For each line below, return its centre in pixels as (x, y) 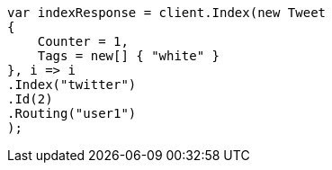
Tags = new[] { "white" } (129, 56)
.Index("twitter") (72, 85)
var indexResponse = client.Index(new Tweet (167, 13)
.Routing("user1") (72, 113)
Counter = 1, (83, 41)
